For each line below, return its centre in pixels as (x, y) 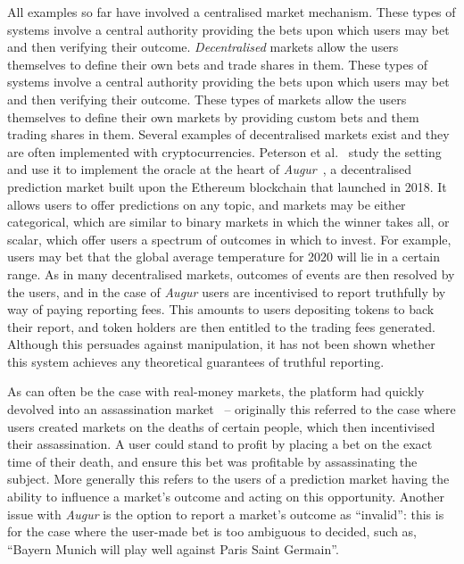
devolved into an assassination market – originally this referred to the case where (232, 409)
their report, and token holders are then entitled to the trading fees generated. (221, 326)
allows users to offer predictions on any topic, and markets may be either (207, 204)
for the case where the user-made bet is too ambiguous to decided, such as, (212, 531)
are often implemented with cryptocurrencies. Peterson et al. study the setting (224, 151)
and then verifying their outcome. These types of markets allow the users (207, 99)
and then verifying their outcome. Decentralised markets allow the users (203, 47)
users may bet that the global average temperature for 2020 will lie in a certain (224, 257)
